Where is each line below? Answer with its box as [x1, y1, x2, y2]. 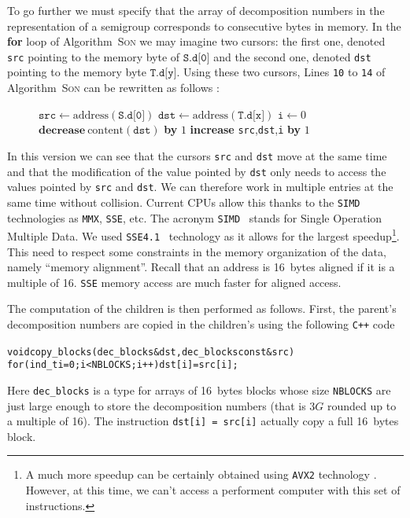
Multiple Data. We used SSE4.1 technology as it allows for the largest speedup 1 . [7, 226, 400, 244]
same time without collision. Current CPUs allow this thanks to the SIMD [7, 193, 360, 210]
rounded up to [327, 397, 397, 413]
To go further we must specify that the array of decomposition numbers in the [7, 2, 385, 18]
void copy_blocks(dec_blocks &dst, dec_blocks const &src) [7, 346, 295, 358]
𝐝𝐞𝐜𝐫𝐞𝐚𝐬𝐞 [39, 125, 86, 137]
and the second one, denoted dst [213, 48, 371, 64]
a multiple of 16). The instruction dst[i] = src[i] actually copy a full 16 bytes [7, 413, 399, 429]
